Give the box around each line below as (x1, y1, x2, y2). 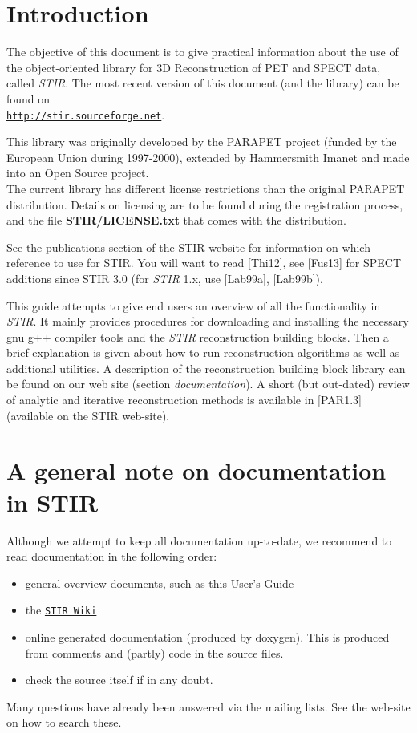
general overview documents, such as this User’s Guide (25, 574, 294, 591)
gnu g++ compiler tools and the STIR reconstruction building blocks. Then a (6, 328, 389, 345)
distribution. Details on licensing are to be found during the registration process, (6, 196, 403, 213)
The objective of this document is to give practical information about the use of (6, 43, 399, 60)
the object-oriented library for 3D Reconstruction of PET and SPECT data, (6, 59, 381, 75)
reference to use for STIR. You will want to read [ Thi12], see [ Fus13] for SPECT (6, 254, 402, 271)
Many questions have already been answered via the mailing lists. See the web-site (6, 698, 411, 715)
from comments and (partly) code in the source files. (25, 644, 284, 661)
